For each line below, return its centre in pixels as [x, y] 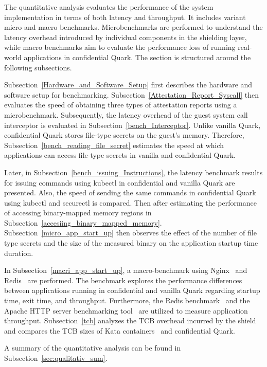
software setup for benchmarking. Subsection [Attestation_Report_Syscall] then [132, 94]
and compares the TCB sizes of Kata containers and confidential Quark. [120, 330]
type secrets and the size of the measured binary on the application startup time [131, 243]
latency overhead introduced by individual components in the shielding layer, [126, 37]
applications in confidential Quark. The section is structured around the [137, 57]
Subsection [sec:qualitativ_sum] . [56, 358]
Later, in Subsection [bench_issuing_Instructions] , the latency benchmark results [133, 172]
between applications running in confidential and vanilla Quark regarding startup [132, 290]
